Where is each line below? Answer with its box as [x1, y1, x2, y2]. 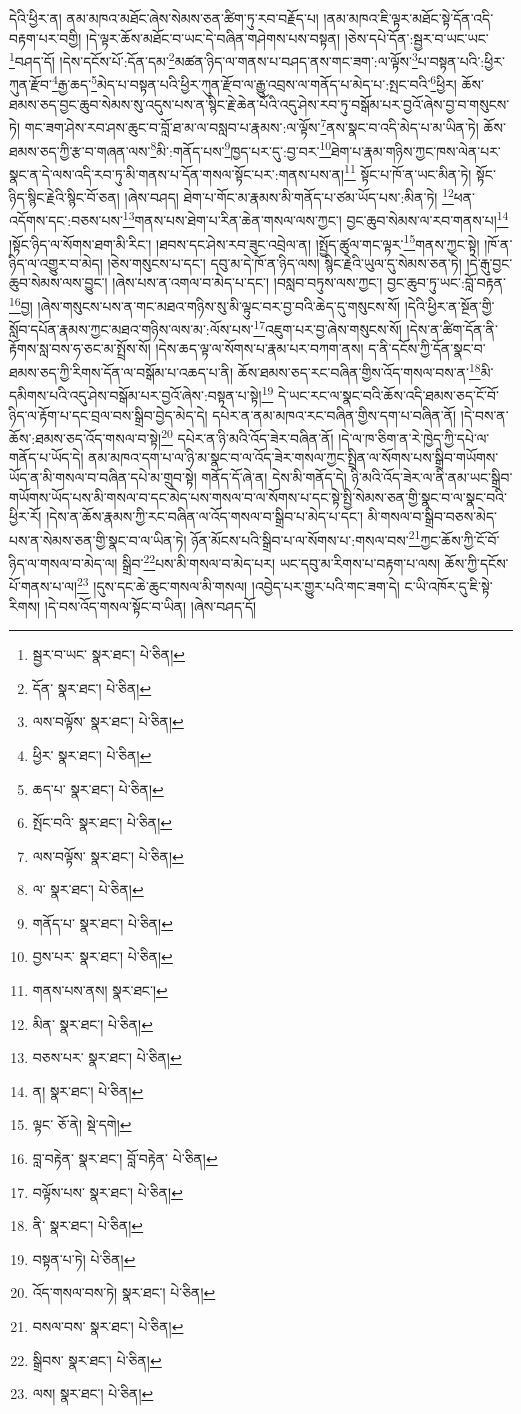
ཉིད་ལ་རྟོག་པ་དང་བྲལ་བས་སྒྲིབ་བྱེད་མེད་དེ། [9, 404, 208, 425]
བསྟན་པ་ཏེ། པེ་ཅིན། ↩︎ [32, 1248, 136, 1269]
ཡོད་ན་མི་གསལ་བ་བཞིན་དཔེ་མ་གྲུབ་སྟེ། [9, 467, 197, 487]
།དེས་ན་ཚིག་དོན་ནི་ [406, 318, 498, 339]
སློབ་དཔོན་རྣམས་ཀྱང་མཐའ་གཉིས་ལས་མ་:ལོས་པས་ [9, 318, 254, 339]
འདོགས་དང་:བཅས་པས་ [9, 209, 123, 230]
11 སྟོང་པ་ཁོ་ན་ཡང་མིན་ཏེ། [344, 160, 472, 184]
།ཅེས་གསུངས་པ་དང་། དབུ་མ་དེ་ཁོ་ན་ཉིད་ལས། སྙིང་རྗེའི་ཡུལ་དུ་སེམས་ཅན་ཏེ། [107, 252, 462, 273]
